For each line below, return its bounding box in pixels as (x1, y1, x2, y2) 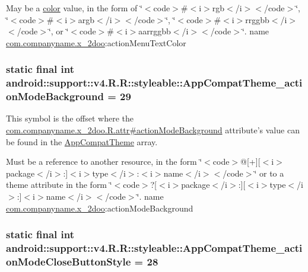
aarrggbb (138, 25, 171, 37)
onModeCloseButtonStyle (6, 254, 131, 268)
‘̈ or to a (254, 167, 284, 179)
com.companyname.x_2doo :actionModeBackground (6, 201, 193, 214)
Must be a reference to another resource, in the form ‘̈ (6, 155, 202, 168)
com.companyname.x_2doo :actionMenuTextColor (6, 36, 186, 49)
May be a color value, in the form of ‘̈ (6, 2, 142, 14)
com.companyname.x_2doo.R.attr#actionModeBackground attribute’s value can (6, 124, 300, 136)
